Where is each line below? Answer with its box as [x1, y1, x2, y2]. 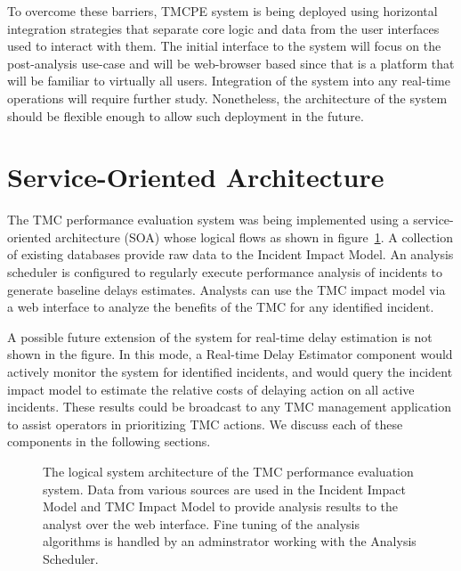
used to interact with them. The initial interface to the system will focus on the [7, 37, 441, 55]
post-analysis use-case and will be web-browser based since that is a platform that [7, 53, 455, 72]
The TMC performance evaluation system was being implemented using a [7, 210, 409, 229]
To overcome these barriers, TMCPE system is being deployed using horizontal [7, 2, 438, 20]
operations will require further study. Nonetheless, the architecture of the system [7, 88, 448, 107]
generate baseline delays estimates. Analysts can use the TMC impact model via [7, 280, 446, 298]
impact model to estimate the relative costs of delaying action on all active [7, 379, 415, 398]
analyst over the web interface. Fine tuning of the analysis [43, 514, 360, 533]
